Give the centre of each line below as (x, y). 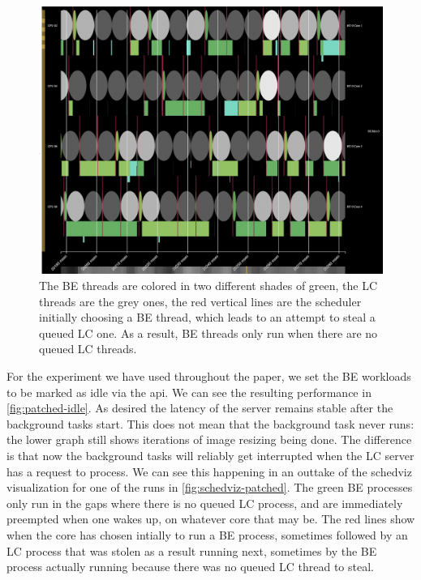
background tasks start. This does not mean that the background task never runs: (210, 423)
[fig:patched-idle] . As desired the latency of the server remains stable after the (200, 408)
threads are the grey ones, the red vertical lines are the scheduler (200, 301)
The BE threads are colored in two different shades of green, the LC (208, 286)
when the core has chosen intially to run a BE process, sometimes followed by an (207, 534)
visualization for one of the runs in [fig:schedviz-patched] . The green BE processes (210, 487)
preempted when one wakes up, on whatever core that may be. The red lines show (211, 519)
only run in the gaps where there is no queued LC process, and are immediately (205, 503)
